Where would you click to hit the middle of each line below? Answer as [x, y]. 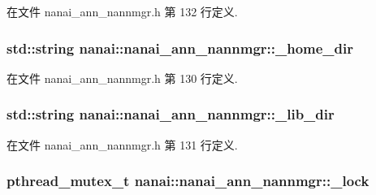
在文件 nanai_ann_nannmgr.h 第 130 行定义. [122, 78]
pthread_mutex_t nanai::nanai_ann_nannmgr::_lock [188, 181]
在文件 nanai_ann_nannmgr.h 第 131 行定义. [122, 144]
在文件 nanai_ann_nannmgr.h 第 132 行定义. [122, 11]
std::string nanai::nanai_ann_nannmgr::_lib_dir [171, 114]
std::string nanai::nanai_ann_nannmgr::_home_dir [180, 48]
